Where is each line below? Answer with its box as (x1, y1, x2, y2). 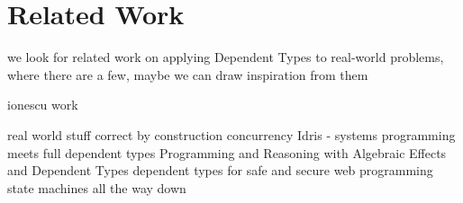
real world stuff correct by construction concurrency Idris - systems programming (7, 125, 456, 144)
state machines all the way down (7, 178, 186, 197)
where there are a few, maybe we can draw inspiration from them (7, 65, 368, 84)
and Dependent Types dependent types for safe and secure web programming (7, 161, 433, 180)
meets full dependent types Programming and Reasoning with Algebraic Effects (7, 143, 447, 162)
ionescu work (7, 95, 78, 114)
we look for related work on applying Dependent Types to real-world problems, (7, 48, 444, 66)
